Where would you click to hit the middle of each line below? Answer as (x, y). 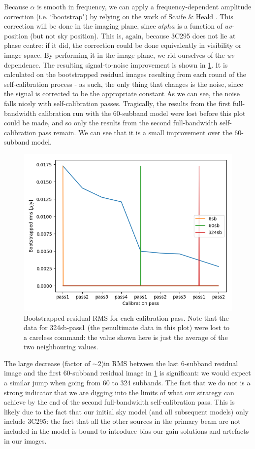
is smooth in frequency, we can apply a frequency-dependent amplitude (144, 6)
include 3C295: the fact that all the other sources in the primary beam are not (122, 421)
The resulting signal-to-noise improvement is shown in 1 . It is (135, 64)
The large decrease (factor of (47, 363)
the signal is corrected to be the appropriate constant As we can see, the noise (122, 94)
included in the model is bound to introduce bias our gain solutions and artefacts (127, 431)
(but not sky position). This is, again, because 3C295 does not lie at (133, 35)
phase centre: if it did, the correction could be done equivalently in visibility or (123, 45)
